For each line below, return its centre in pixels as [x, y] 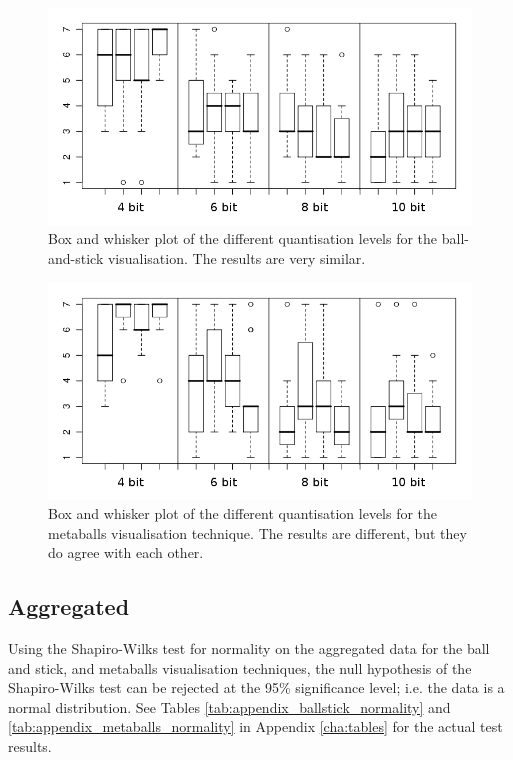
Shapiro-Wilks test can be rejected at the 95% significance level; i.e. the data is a [256, 687]
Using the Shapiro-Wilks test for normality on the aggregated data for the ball [249, 648]
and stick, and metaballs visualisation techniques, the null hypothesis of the [240, 667]
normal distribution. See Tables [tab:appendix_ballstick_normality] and [229, 706]
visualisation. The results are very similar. [236, 258]
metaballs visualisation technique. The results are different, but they [257, 532]
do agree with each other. [126, 552]
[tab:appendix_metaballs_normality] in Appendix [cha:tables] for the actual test [255, 726]
